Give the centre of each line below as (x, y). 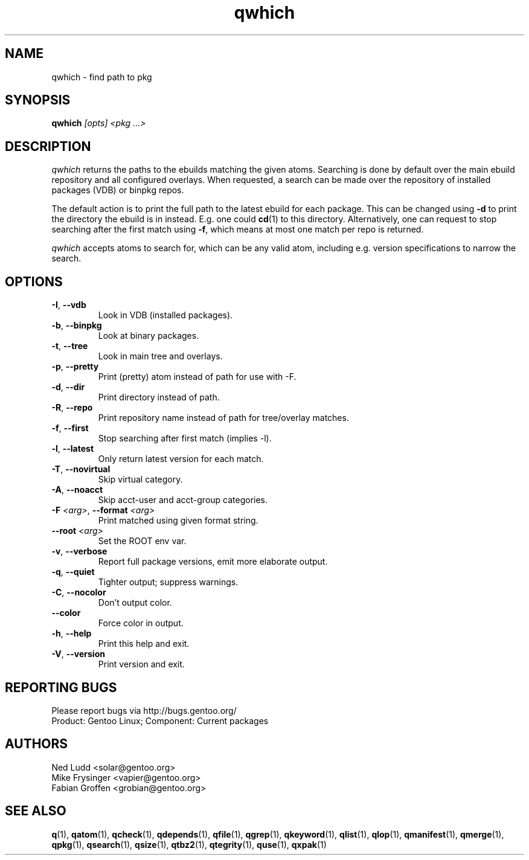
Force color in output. (141, 623)
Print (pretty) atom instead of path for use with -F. (197, 377)
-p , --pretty (75, 367)
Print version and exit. (141, 664)
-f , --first (70, 428)
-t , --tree (70, 346)
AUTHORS (37, 744)
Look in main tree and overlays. (160, 356)
